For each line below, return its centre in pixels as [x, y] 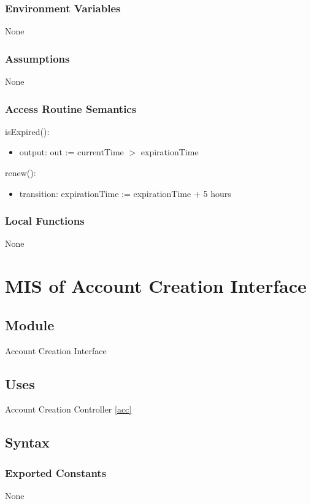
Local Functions [45, 221]
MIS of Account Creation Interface [156, 286]
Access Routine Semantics [71, 108]
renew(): [21, 173]
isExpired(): [27, 131]
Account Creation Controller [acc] [68, 409]
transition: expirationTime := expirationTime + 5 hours [125, 193]
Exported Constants [56, 472]
